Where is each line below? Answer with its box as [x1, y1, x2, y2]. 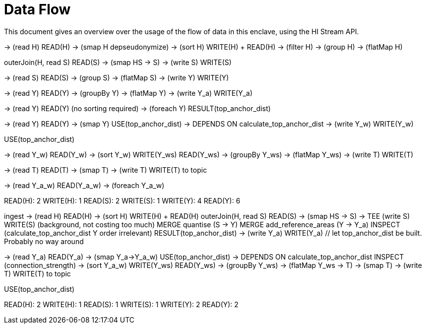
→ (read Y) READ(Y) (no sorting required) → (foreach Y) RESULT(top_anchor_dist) [4, 104, 271, 113]
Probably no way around [4, 237, 84, 246]
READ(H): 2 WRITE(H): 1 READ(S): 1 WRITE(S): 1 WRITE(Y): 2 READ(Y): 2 [4, 300, 239, 309]
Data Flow [4, 1, 71, 18]
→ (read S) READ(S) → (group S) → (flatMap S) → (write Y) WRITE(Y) [4, 73, 229, 82]
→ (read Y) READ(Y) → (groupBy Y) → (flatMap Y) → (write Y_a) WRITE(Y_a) [4, 88, 253, 97]
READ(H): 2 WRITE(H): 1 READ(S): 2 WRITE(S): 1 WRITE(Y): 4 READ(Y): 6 [4, 196, 241, 205]
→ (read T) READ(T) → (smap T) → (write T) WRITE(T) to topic [4, 165, 207, 174]
